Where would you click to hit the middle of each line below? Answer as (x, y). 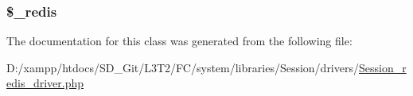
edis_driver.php (45, 83)
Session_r (383, 67)
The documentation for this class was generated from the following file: (179, 41)
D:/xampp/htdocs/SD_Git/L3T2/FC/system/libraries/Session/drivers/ (183, 67)
